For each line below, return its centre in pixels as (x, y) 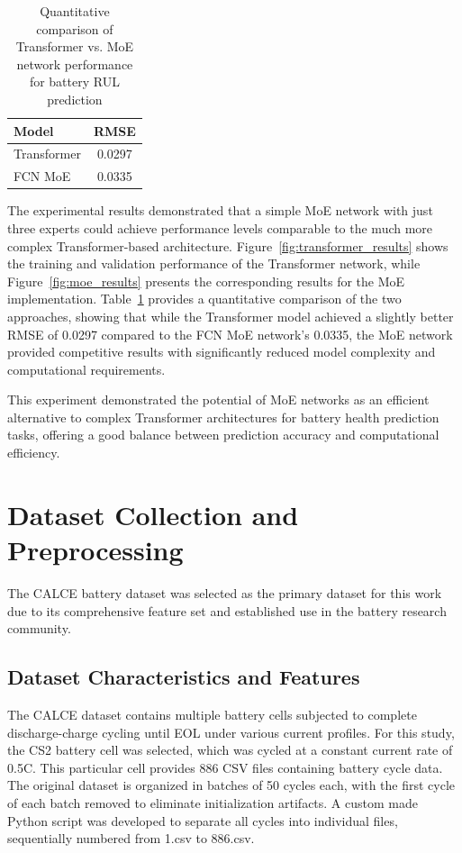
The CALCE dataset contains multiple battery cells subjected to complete (212, 714)
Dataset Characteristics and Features (184, 677)
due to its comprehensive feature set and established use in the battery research (227, 610)
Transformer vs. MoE (75, 46)
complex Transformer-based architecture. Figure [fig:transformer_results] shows (228, 245)
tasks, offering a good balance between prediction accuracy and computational (223, 435)
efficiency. (34, 453)
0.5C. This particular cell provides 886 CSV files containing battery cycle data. (225, 767)
